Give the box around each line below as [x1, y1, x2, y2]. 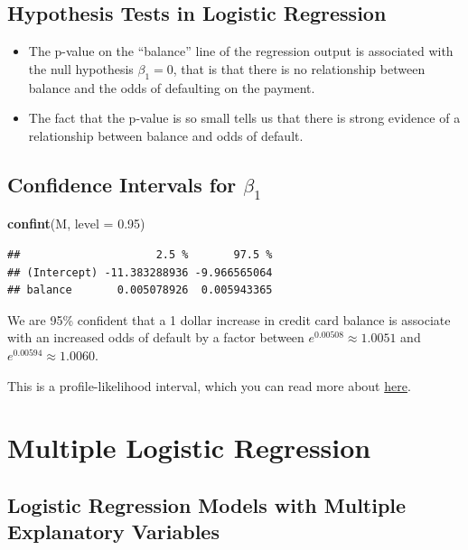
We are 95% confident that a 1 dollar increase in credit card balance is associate [7, 310, 451, 329]
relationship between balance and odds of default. [28, 126, 304, 144]
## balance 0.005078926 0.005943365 [7, 284, 273, 297]
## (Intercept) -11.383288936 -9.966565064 [7, 266, 273, 279]
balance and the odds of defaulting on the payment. [28, 78, 315, 97]
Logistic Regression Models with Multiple [7, 490, 407, 518]
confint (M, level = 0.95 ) [7, 214, 145, 233]
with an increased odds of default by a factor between [7, 328, 304, 347]
